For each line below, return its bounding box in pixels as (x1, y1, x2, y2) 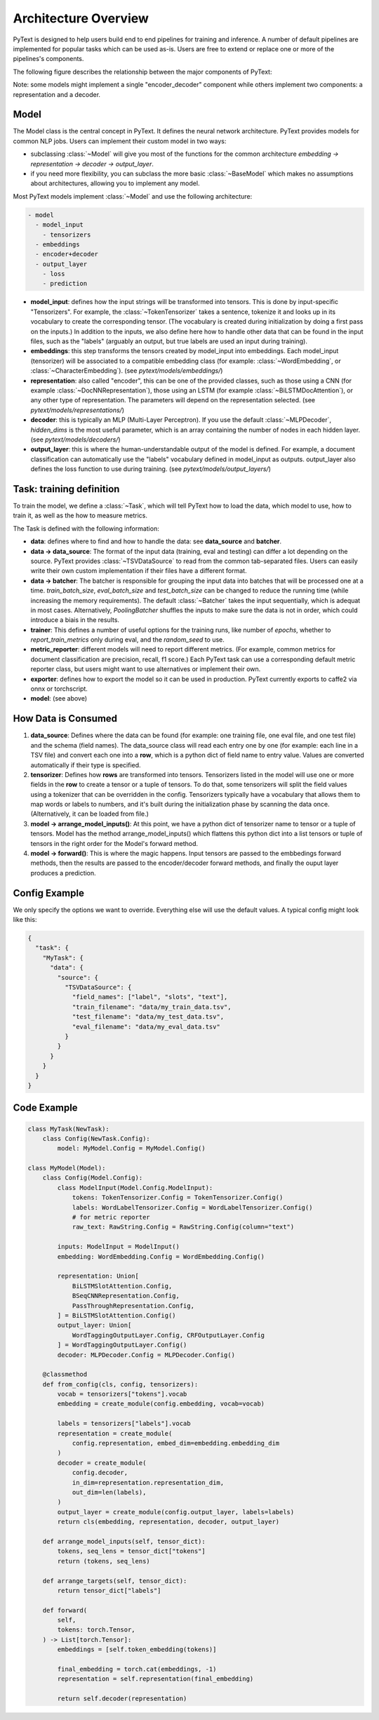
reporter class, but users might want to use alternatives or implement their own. (30, 665, 261, 673)
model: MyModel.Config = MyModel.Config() (57, 1144, 206, 1153)
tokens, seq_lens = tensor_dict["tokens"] (57, 1547, 206, 1555)
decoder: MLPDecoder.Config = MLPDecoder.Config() (57, 1351, 235, 1358)
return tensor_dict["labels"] (57, 1587, 161, 1594)
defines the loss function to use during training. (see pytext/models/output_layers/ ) (30, 465, 272, 473)
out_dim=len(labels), (72, 1488, 147, 1496)
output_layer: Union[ (57, 1321, 132, 1330)
